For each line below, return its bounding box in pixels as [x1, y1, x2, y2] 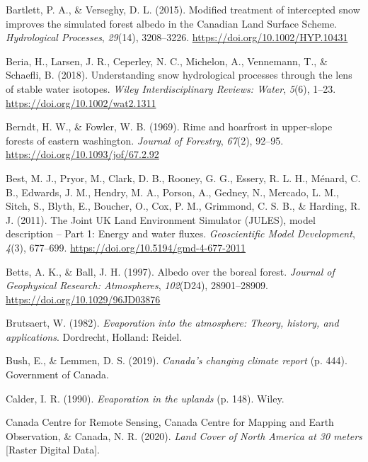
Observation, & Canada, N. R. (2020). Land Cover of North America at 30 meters [6, 428, 362, 443]
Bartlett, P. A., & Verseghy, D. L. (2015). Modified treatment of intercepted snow [6, 2, 360, 16]
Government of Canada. [6, 367, 109, 382]
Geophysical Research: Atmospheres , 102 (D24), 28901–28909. [6, 278, 268, 293]
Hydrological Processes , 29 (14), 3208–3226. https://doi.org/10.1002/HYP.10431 [6, 30, 348, 45]
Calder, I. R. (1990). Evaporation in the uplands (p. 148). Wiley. [6, 390, 284, 405]
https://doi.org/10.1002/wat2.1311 [6, 95, 156, 110]
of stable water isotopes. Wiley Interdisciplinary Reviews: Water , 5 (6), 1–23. [6, 81, 336, 96]
